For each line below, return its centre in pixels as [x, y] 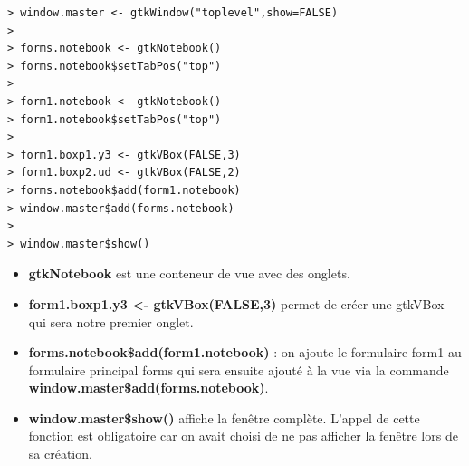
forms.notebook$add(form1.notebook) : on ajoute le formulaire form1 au [245, 352]
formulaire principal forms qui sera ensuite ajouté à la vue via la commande [239, 369]
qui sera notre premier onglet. [111, 321]
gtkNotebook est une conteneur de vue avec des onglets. [189, 273]
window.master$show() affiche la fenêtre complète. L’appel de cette [224, 417]
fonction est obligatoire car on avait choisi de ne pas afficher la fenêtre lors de [243, 436]
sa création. [60, 454]
